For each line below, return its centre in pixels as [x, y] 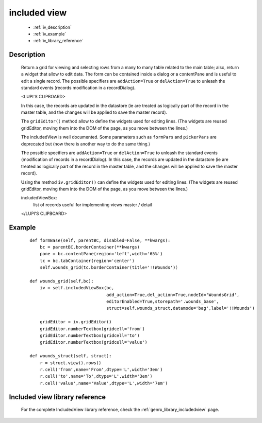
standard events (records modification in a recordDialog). [78, 88]
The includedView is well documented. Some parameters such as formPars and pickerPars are [119, 137]
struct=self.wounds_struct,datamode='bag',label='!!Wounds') [180, 308]
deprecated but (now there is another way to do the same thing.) [86, 144]
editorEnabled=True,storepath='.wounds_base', [163, 302]
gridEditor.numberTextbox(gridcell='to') [90, 336]
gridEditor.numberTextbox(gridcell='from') [92, 329]
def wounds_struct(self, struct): [71, 356]
